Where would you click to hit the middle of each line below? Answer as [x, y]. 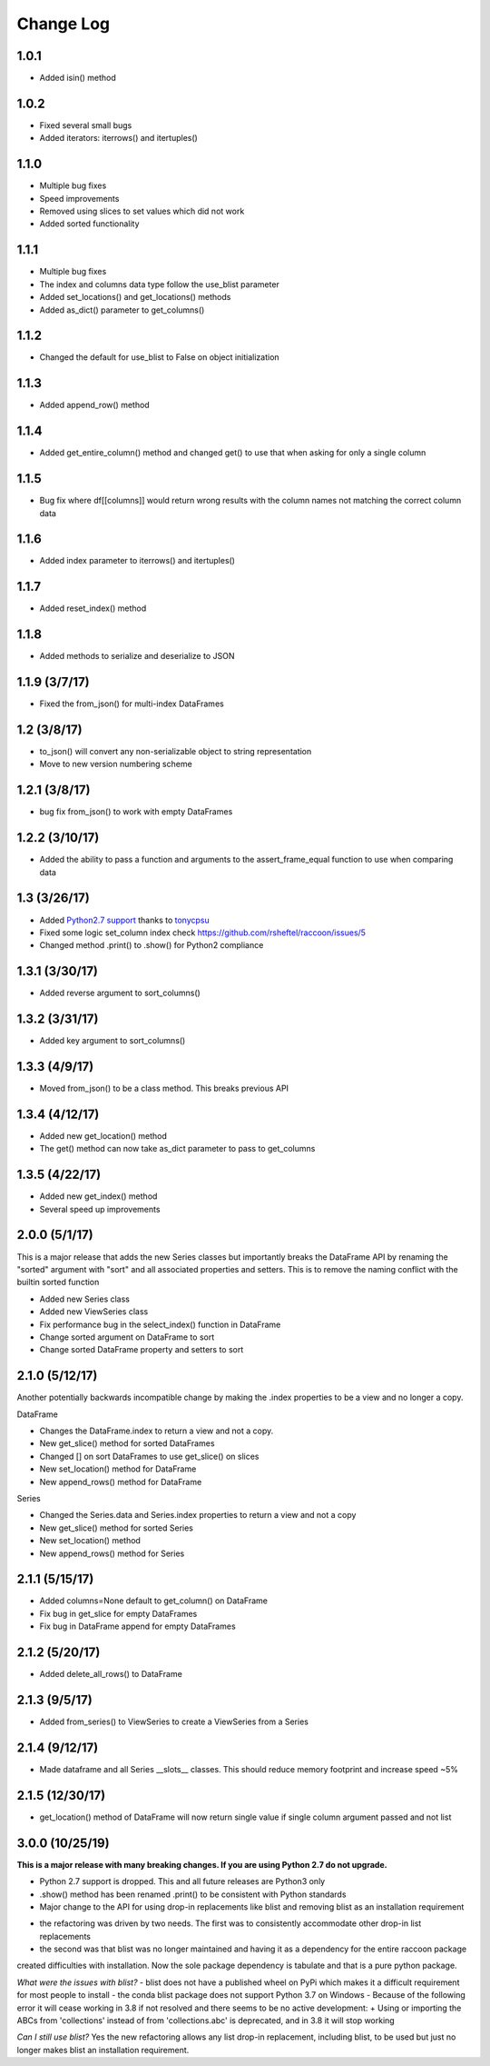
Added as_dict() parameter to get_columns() [122, 310]
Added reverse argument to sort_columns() [120, 993]
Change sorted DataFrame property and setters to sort [142, 1350]
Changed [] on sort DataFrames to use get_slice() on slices [149, 1456]
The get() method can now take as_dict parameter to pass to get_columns [177, 1149]
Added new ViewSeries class [94, 1312]
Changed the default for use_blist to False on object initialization [160, 357]
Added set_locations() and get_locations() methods [135, 297]
